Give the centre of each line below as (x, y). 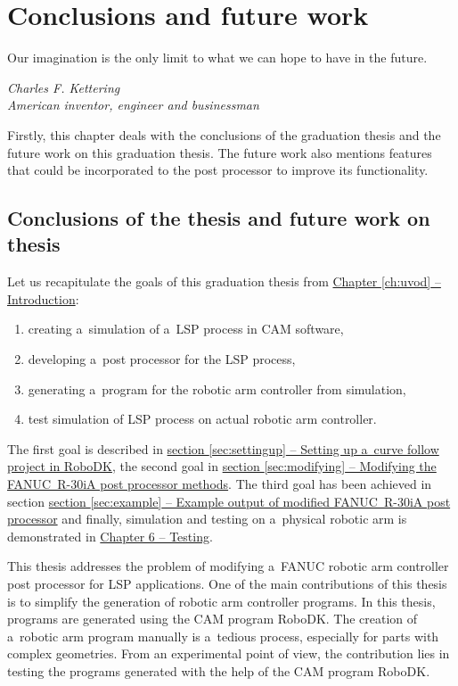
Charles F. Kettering (64, 87)
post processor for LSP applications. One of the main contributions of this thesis (227, 583)
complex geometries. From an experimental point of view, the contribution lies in (229, 653)
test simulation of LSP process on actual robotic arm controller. (202, 419)
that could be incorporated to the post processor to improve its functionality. (218, 170)
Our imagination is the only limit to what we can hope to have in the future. (217, 58)
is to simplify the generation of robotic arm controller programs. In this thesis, (221, 601)
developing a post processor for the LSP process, (162, 359)
